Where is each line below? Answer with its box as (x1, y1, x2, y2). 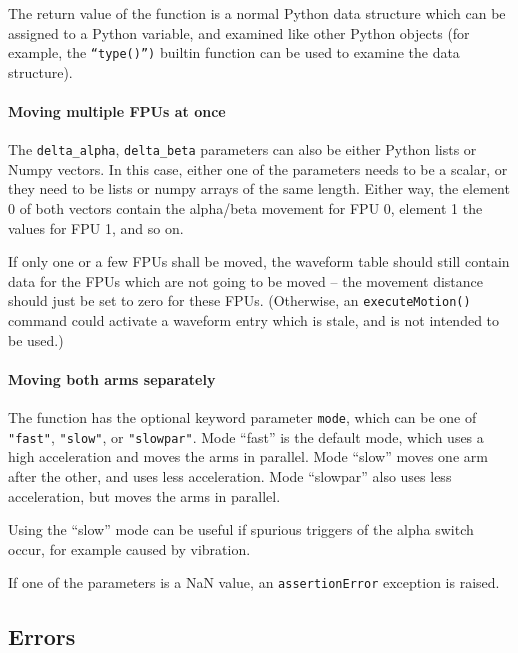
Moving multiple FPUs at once (8, 101, 226, 122)
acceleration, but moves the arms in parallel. (8, 485, 281, 506)
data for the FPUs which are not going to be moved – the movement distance (8, 270, 484, 291)
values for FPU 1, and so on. (8, 217, 184, 238)
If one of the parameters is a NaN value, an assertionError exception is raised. (8, 572, 500, 593)
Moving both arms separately (8, 368, 216, 389)
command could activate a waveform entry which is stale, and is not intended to (8, 310, 500, 331)
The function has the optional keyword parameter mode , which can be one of (8, 407, 477, 428)
